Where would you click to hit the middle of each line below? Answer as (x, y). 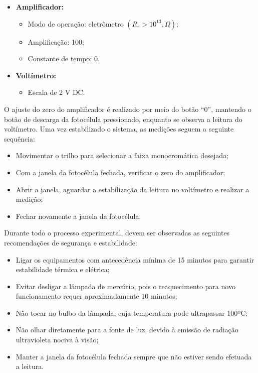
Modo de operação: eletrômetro (76, 23)
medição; (29, 199)
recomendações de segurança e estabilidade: (71, 242)
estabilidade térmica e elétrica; (63, 269)
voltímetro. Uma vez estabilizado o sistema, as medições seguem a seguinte (119, 129)
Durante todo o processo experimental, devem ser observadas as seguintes (117, 233)
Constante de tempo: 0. (64, 58)
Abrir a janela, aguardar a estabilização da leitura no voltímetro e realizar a (133, 189)
